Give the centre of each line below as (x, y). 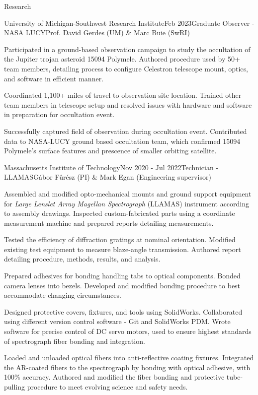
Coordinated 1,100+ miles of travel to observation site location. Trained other (123, 95)
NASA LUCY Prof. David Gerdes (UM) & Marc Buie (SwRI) (97, 33)
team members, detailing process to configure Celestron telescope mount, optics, (126, 68)
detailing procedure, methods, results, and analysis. (82, 259)
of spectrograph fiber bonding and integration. (75, 341)
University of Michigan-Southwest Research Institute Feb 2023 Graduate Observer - (129, 23)
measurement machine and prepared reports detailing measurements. (109, 223)
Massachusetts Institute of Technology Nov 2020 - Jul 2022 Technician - (111, 167)
